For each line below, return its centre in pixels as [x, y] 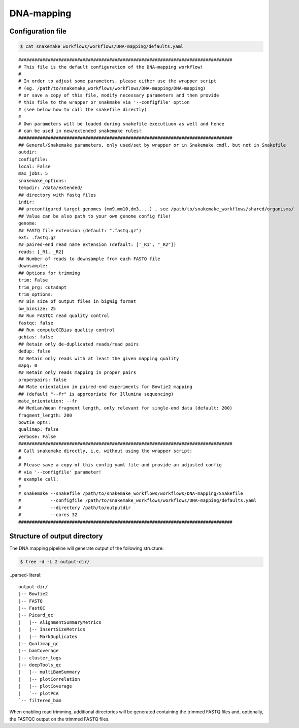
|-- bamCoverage [39, 651]
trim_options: [36, 294]
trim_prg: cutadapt [43, 287]
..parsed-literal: [25, 575]
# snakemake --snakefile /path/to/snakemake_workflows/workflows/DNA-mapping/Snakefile [131, 493]
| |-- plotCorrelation [49, 679]
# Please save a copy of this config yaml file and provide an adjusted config [120, 465]
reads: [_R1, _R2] [41, 252]
